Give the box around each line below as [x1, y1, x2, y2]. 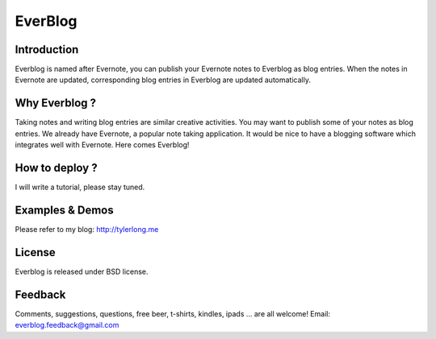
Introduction [15, 43, 79, 56]
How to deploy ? [15, 161, 98, 175]
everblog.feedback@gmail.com [15, 320, 119, 330]
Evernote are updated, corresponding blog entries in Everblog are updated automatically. [15, 75, 311, 85]
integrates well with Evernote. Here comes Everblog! [15, 140, 190, 150]
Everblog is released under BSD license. [15, 267, 149, 276]
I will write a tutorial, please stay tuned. [15, 182, 145, 192]
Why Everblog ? [15, 97, 97, 110]
